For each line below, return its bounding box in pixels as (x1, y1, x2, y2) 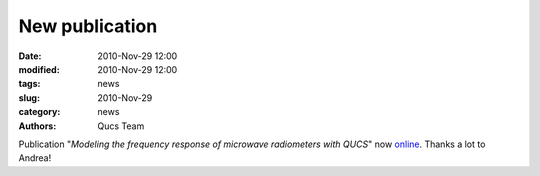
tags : (18, 78, 41, 90)
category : (18, 106, 61, 118)
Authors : (18, 120, 57, 132)
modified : (18, 63, 60, 75)
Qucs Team (97, 120, 145, 132)
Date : (18, 50, 42, 62)
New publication (18, 15, 158, 37)
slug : (18, 91, 40, 104)
